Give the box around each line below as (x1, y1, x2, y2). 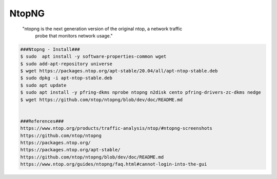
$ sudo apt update (20, 82, 67, 88)
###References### (20, 118, 64, 124)
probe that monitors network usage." (35, 32, 113, 38)
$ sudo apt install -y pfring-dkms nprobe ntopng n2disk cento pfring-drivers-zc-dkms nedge (20, 90, 261, 95)
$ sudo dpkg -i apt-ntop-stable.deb (20, 75, 113, 81)
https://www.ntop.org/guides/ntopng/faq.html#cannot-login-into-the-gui (20, 162, 207, 167)
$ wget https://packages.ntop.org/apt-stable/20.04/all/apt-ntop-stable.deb (20, 68, 218, 74)
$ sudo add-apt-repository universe (20, 61, 113, 67)
